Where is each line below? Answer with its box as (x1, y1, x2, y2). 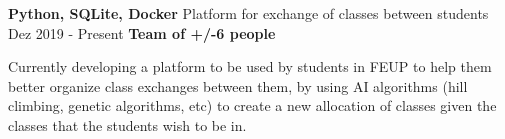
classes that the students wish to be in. (8, 114, 247, 135)
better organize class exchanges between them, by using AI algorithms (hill (8, 75, 468, 96)
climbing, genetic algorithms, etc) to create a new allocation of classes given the (8, 95, 497, 116)
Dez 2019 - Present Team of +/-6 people (8, 22, 276, 43)
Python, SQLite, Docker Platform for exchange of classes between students (8, 3, 489, 23)
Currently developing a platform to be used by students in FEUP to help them (8, 56, 492, 77)
